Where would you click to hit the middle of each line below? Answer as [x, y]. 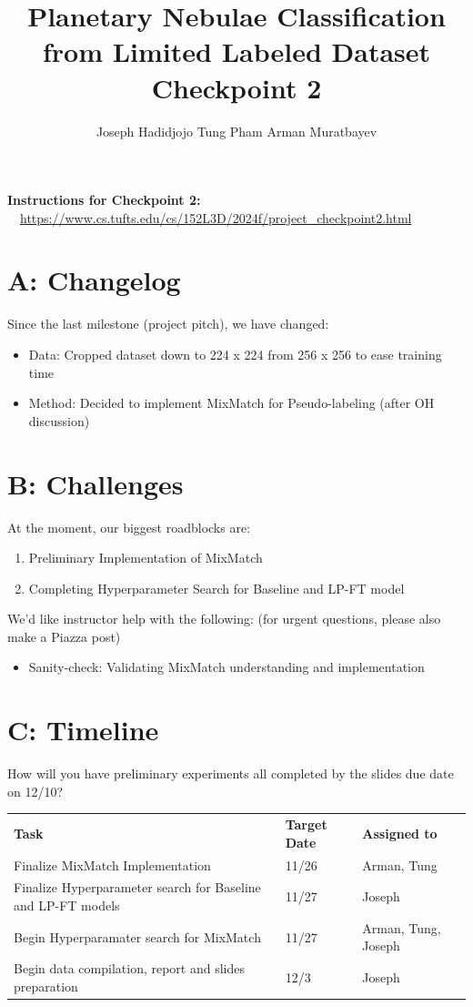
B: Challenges [96, 483]
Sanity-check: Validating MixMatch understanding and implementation [226, 667]
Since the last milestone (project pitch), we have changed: [168, 324]
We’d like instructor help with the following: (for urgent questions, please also [224, 619]
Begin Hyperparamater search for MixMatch [137, 936]
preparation [46, 986]
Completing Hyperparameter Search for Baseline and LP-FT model [216, 588]
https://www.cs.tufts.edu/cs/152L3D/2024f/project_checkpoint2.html [216, 217]
